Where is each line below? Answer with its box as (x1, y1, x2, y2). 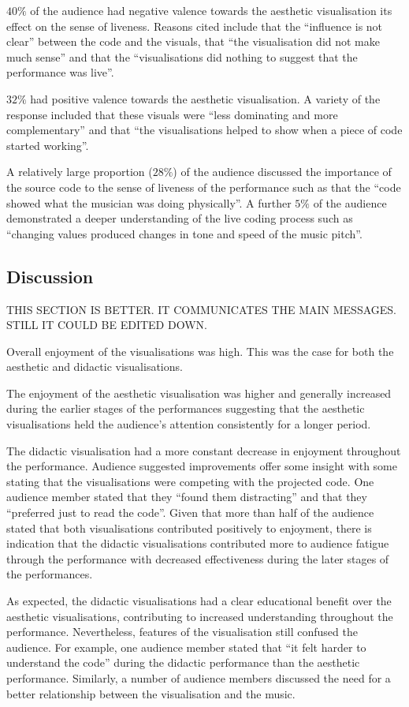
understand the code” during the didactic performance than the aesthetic (6, 654, 360, 671)
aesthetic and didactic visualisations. (6, 358, 183, 375)
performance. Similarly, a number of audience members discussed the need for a (6, 669, 391, 686)
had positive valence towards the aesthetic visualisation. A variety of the (30, 90, 381, 107)
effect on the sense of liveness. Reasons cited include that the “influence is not (6, 17, 383, 34)
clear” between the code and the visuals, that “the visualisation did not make (6, 33, 380, 50)
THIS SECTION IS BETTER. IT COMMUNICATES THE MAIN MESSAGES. (6, 301, 396, 317)
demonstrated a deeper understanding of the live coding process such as (6, 210, 353, 226)
